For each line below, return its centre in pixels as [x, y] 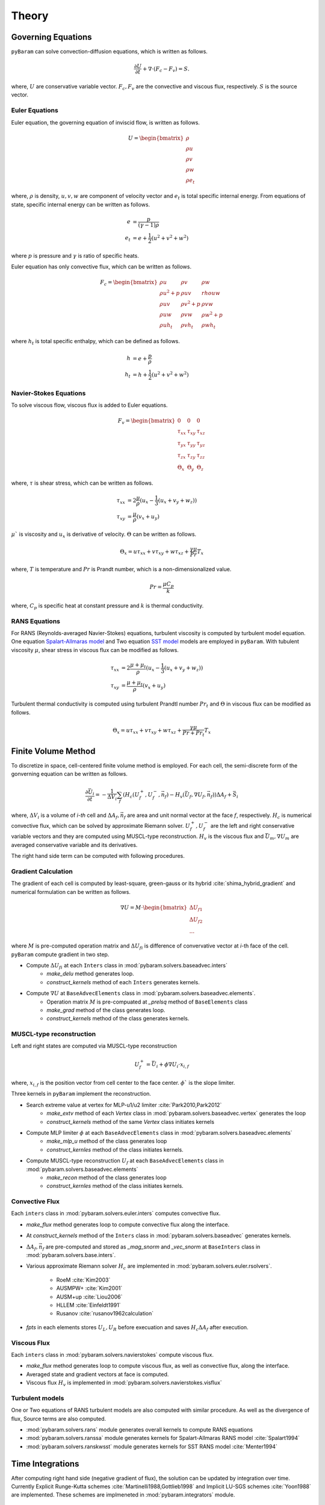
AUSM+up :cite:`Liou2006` [89, 1297]
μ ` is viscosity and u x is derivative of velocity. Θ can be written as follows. [104, 535]
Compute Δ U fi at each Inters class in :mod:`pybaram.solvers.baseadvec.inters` [127, 966]
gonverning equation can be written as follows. [69, 774]
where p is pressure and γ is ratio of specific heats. [75, 255]
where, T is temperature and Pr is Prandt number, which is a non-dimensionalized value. [121, 569]
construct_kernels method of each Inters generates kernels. [123, 982]
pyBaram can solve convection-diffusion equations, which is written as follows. [109, 52]
